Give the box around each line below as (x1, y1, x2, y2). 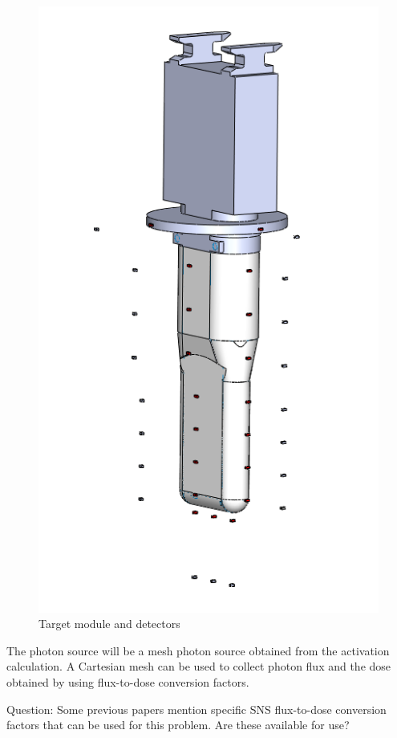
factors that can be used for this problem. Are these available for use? (6, 716, 350, 733)
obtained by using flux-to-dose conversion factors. (6, 674, 249, 691)
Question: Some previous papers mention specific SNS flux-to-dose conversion (6, 700, 387, 717)
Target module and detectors (38, 615, 180, 632)
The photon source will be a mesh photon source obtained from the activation (6, 642, 390, 658)
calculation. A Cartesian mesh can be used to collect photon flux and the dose (6, 658, 391, 675)
